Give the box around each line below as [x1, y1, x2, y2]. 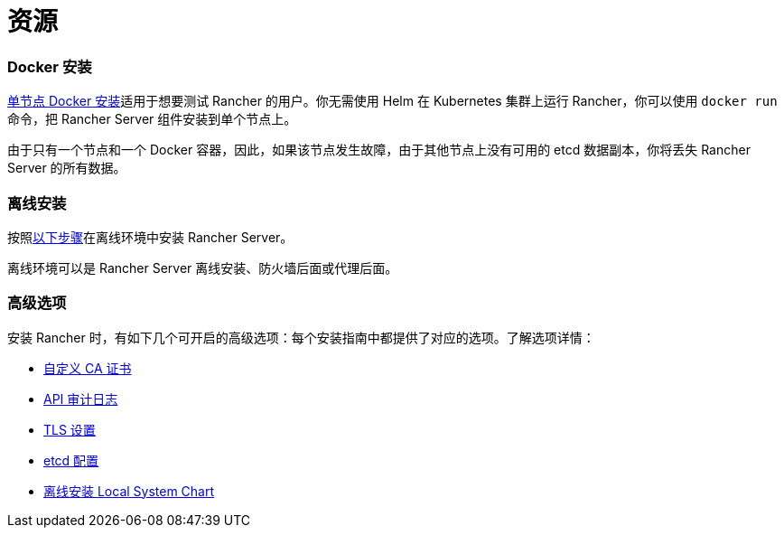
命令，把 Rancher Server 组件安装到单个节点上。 [7, 111, 297, 127]
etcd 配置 [43, 452, 99, 468]
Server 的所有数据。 [7, 160, 126, 176]
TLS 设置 [43, 421, 96, 437]
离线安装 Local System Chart [43, 483, 215, 499]
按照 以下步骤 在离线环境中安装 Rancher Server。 [7, 229, 294, 245]
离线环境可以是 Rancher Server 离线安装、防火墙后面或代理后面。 [7, 259, 398, 276]
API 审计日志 [43, 390, 118, 407]
